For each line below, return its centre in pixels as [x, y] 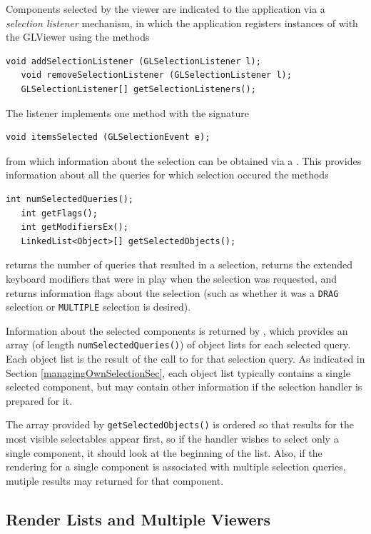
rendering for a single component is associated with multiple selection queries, [176, 467]
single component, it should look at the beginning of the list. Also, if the [164, 452]
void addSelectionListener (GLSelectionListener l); [133, 61]
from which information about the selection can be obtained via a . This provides [184, 160]
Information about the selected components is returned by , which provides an [177, 330]
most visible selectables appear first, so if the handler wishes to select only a [172, 439]
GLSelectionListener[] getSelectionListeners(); [138, 89]
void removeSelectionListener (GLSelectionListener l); [156, 75]
